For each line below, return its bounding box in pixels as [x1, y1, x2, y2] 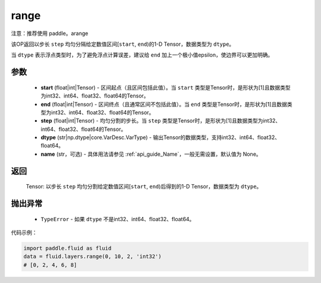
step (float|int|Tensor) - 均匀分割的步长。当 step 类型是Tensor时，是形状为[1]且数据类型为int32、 [40, 117, 281, 124]
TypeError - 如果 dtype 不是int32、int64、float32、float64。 [40, 215, 195, 222]
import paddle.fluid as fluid [23, 245, 112, 252]
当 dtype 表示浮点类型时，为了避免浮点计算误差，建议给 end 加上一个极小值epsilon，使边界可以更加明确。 [11, 51, 273, 59]
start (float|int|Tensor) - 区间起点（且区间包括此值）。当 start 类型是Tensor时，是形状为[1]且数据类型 [40, 84, 291, 91]
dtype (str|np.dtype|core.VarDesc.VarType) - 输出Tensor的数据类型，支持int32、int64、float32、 [40, 134, 281, 141]
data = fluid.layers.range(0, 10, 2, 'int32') [23, 253, 162, 260]
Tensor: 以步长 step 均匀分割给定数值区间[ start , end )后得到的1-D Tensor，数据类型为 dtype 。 [26, 183, 262, 190]
